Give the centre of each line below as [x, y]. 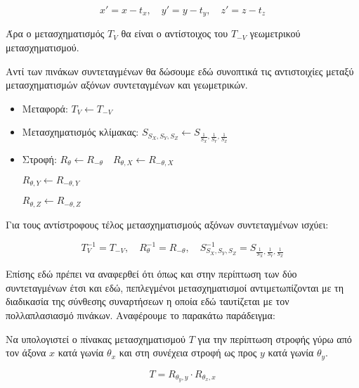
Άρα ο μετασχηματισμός [55, 33]
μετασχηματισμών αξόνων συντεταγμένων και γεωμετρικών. [127, 85]
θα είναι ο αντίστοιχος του [175, 33]
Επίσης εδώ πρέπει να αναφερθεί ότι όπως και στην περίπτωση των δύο [151, 274]
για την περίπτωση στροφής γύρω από [275, 338]
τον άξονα [26, 353]
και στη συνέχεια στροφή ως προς [188, 353]
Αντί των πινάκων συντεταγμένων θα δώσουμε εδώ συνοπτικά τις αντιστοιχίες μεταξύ [180, 71]
